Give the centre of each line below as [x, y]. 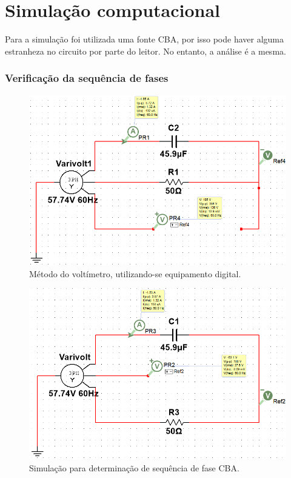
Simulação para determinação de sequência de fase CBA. [134, 467]
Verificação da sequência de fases [87, 78]
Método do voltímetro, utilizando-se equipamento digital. [135, 273]
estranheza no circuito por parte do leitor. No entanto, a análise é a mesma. [145, 51]
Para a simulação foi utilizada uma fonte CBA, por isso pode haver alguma [145, 39]
